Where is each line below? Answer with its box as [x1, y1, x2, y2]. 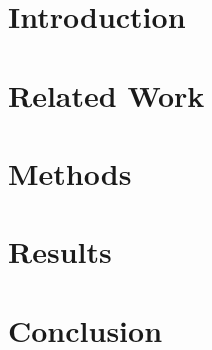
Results [8, 231, 112, 272]
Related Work [8, 74, 205, 115]
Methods [8, 152, 132, 193]
